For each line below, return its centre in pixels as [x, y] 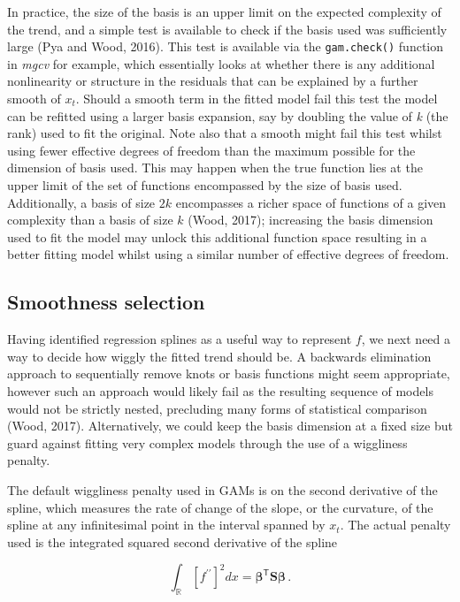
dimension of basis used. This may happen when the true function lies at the [215, 168]
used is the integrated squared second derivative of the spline [172, 541]
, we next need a [406, 339]
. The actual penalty [395, 525]
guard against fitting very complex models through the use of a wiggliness [207, 442]
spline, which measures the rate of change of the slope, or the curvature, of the [220, 507]
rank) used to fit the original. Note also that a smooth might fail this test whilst [225, 133]
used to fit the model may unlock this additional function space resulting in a [217, 236]
